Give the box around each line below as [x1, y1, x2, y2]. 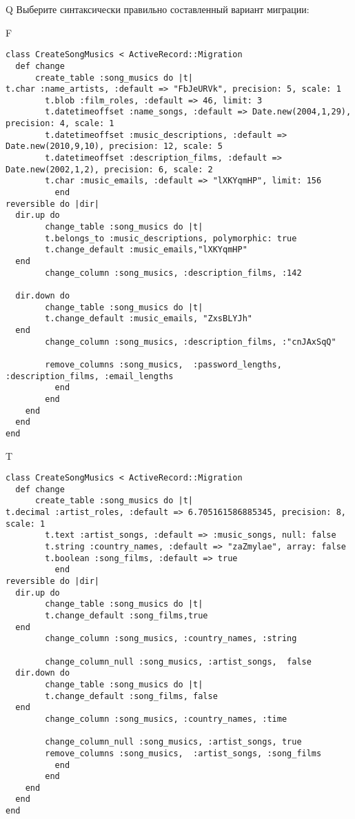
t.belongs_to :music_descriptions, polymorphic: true [45, 233, 297, 243]
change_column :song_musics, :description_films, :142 [45, 267, 302, 278]
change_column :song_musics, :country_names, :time [45, 714, 287, 724]
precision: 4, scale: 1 [6, 119, 114, 129]
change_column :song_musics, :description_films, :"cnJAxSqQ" [45, 336, 336, 347]
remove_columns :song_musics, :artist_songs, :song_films [45, 748, 322, 758]
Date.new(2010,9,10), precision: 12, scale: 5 [6, 141, 223, 152]
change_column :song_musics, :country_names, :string [45, 634, 297, 644]
